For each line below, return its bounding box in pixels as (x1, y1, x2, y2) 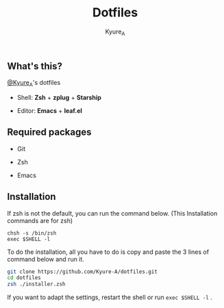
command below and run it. (7, 255, 84, 263)
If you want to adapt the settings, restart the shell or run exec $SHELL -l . (7, 293, 212, 302)
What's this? (7, 60, 63, 72)
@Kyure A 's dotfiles (7, 79, 61, 88)
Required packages (7, 127, 92, 138)
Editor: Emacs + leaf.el (16, 106, 82, 114)
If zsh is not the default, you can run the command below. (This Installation (7, 209, 218, 217)
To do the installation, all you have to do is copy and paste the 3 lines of (7, 248, 210, 256)
